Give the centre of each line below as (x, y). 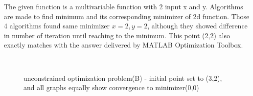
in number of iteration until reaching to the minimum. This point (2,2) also (117, 35)
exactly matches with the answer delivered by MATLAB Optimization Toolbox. (124, 45)
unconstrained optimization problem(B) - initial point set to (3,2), (123, 78)
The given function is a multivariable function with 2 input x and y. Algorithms (124, 6)
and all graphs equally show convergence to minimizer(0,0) (111, 87)
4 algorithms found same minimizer (57, 26)
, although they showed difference (197, 26)
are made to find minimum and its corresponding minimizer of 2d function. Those (127, 16)
